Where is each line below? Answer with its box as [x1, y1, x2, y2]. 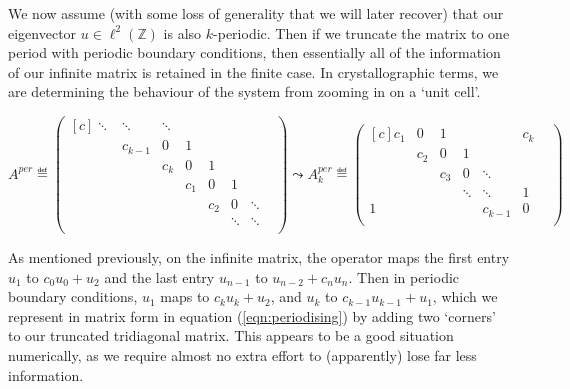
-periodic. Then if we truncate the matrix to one [213, 22, 510, 43]
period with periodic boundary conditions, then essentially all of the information [8, 42, 501, 63]
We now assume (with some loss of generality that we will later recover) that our [8, 3, 504, 23]
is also [163, 22, 202, 43]
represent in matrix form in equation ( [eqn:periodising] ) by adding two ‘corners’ [8, 305, 496, 326]
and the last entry [104, 266, 215, 287]
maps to [160, 286, 210, 307]
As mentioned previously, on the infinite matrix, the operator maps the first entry [8, 247, 510, 268]
